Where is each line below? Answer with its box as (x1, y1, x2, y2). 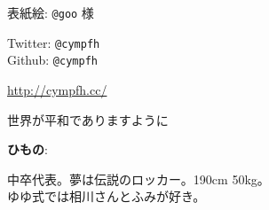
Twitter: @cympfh (7, 33, 100, 51)
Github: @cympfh (7, 51, 98, 69)
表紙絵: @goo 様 (7, 4, 94, 21)
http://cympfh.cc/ (7, 80, 107, 98)
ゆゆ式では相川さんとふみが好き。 (7, 187, 206, 206)
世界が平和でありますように (7, 110, 169, 128)
